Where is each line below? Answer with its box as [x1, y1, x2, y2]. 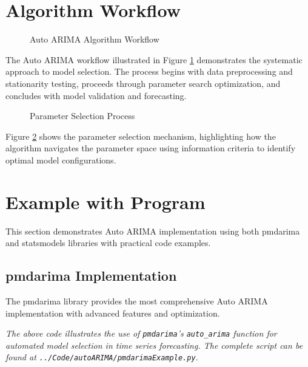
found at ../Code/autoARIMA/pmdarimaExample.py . [5, 351, 198, 363]
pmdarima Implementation [5, 266, 177, 285]
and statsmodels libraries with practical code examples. [5, 236, 211, 249]
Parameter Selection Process [30, 109, 135, 122]
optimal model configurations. [5, 153, 116, 166]
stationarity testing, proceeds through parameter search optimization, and [5, 77, 281, 89]
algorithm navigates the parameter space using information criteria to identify [5, 142, 296, 154]
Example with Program [5, 189, 206, 214]
